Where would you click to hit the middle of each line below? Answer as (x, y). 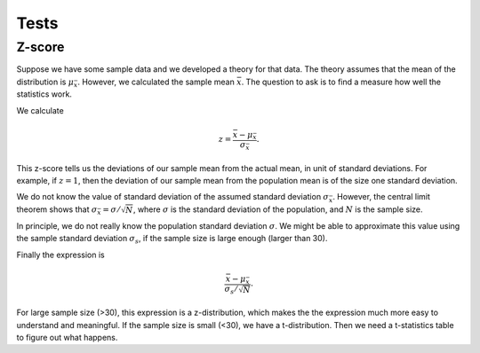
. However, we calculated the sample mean (156, 82)
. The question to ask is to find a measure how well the (341, 82)
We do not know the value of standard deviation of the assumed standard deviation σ (172, 197)
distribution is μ (45, 82)
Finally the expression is (61, 255)
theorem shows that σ (57, 209)
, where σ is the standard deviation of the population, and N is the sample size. (278, 209)
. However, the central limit (381, 197)
